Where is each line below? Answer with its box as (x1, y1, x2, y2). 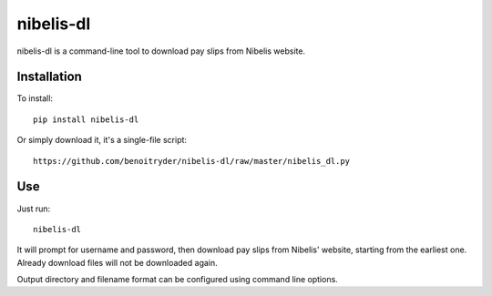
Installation (16, 69, 82, 85)
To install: (16, 93, 54, 104)
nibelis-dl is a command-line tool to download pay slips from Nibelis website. (16, 46, 305, 56)
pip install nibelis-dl (33, 114, 139, 125)
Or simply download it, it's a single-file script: (16, 135, 187, 146)
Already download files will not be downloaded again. (16, 257, 218, 268)
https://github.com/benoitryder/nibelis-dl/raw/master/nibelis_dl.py (33, 156, 351, 166)
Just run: (16, 203, 51, 214)
